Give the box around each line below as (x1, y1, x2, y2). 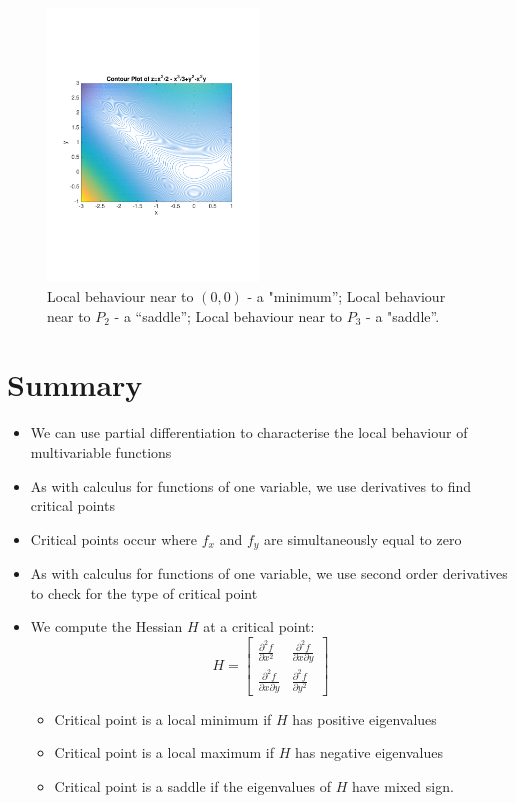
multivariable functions (30, 441, 172, 462)
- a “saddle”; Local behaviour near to (114, 305, 343, 326)
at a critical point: (203, 616, 315, 637)
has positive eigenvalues (292, 708, 437, 729)
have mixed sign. (351, 775, 454, 796)
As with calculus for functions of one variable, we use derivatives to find (30, 475, 472, 496)
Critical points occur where (30, 528, 198, 549)
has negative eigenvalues (295, 742, 443, 763)
